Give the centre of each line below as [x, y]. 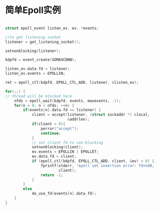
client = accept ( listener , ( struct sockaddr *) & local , [91, 115]
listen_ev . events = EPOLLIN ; [35, 74]
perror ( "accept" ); [60, 128]
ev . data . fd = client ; [54, 157]
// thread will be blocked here [39, 96]
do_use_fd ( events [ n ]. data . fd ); [64, 194]
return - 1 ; [52, 175]
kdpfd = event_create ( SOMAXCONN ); [41, 60]
